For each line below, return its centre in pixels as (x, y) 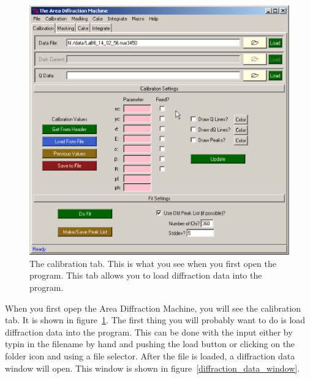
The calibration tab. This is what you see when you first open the (153, 263)
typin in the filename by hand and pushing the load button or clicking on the (150, 344)
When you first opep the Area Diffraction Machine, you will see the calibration (153, 308)
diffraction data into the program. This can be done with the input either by (149, 332)
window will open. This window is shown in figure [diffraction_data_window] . (153, 368)
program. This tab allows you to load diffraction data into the (146, 275)
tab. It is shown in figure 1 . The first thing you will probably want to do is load (155, 320)
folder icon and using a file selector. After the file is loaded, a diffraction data (150, 356)
